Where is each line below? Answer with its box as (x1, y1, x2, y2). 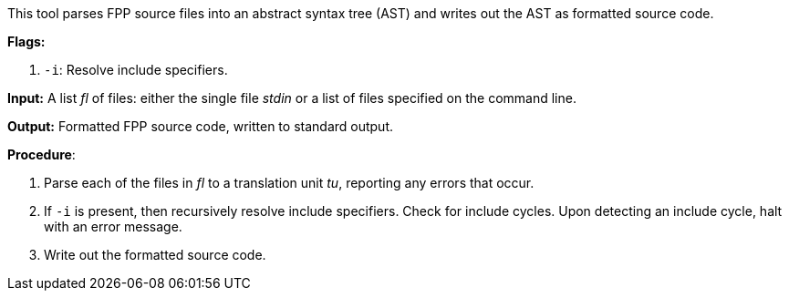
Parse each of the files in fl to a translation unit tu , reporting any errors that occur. (44, 175, 535, 190)
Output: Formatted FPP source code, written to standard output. (7, 118, 394, 134)
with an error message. (44, 219, 182, 234)
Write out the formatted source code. (44, 247, 266, 262)
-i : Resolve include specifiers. (44, 62, 228, 77)
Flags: (7, 34, 46, 49)
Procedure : (7, 147, 76, 162)
